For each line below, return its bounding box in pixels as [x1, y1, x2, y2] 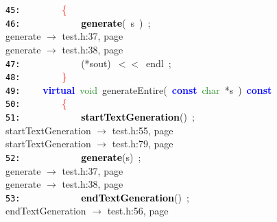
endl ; [146, 56, 171, 70]
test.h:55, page [112, 123, 173, 137]
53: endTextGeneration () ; [5, 190, 189, 204]
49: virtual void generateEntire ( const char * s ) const [5, 82, 272, 97]
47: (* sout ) [5, 56, 111, 70]
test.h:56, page [107, 203, 169, 218]
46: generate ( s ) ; [5, 15, 151, 29]
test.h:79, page [112, 136, 173, 151]
